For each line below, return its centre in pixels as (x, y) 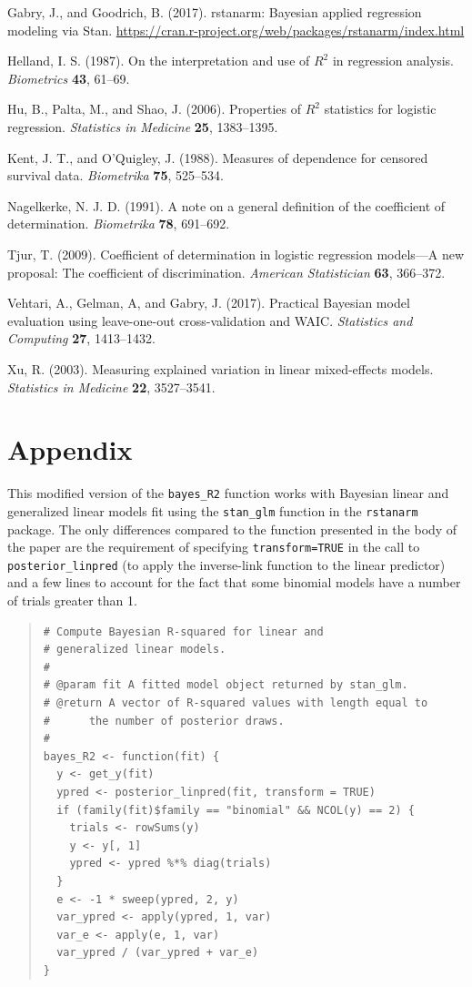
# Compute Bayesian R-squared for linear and (183, 631)
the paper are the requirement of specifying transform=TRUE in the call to (214, 547)
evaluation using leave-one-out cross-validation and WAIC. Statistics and (210, 320)
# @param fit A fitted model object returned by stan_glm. (226, 685)
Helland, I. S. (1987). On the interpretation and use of (159, 61)
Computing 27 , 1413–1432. (81, 338)
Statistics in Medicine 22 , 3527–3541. (111, 387)
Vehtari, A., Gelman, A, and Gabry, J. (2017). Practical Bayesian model (209, 303)
